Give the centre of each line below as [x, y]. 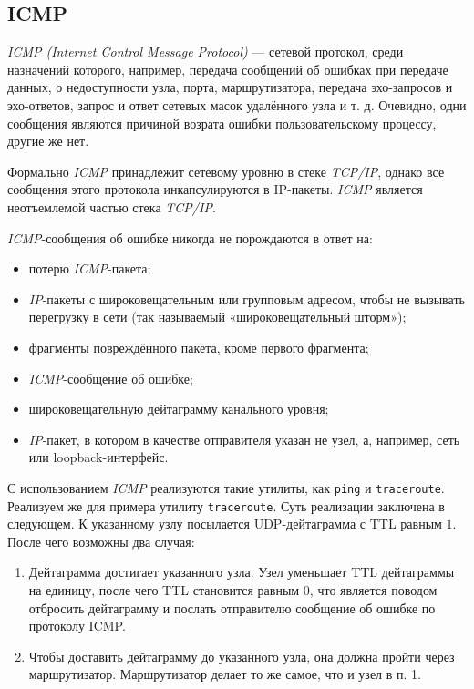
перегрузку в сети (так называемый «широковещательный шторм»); [217, 317]
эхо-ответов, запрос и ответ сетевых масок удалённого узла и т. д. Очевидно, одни [237, 104]
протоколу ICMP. [77, 626]
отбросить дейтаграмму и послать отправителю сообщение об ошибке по [232, 607]
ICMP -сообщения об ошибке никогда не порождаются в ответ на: [190, 237]
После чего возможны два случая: [101, 541]
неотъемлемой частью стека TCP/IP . [112, 206]
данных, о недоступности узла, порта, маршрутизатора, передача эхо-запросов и [230, 87]
